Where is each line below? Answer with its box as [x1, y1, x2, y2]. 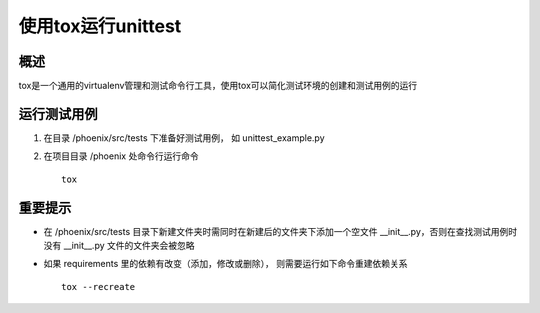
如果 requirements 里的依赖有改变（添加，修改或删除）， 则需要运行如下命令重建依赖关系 [43, 258, 408, 270]
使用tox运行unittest [18, 15, 182, 37]
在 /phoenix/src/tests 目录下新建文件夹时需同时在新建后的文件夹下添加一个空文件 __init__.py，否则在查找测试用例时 [43, 225, 518, 237]
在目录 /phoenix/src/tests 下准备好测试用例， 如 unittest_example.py [43, 131, 325, 144]
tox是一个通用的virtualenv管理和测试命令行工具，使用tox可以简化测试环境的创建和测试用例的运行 [18, 80, 418, 92]
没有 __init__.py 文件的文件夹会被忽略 [43, 240, 195, 252]
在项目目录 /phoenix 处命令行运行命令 [43, 150, 199, 162]
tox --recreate [61, 281, 136, 292]
